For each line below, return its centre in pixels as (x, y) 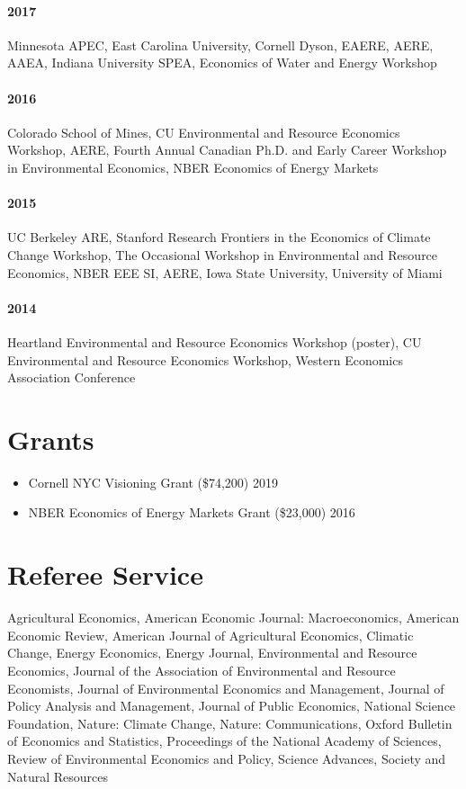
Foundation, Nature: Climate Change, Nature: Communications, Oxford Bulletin (230, 723)
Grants (51, 439)
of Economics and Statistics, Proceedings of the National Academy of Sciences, (224, 741)
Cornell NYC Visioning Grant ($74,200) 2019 (153, 482)
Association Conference (72, 377)
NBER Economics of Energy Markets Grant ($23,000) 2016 (192, 512)
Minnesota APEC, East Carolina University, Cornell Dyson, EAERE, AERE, (220, 45)
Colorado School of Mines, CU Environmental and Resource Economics (204, 132)
